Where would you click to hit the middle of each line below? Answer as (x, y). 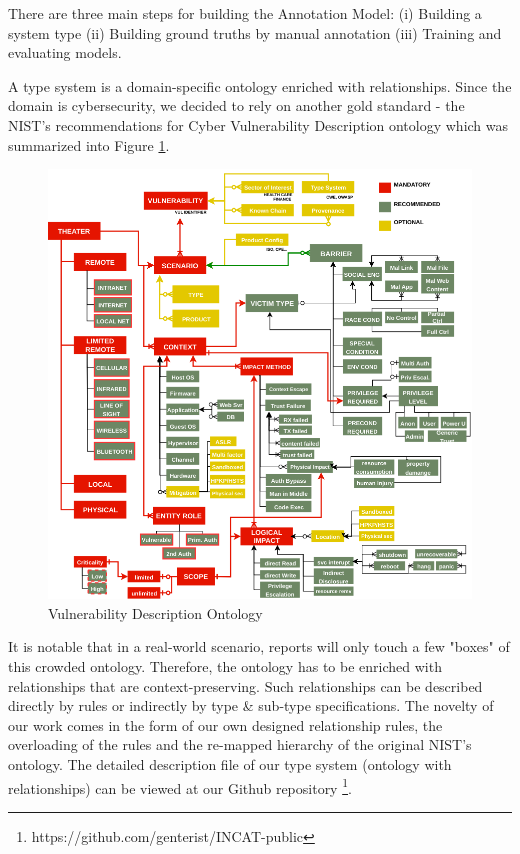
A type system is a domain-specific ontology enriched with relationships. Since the (260, 85)
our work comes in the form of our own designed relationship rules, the (225, 724)
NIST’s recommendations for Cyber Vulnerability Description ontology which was (258, 124)
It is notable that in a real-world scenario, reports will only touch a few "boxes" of (259, 646)
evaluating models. (65, 52)
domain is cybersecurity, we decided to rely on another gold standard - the (236, 105)
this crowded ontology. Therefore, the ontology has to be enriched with (225, 665)
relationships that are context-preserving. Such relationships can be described (245, 685)
